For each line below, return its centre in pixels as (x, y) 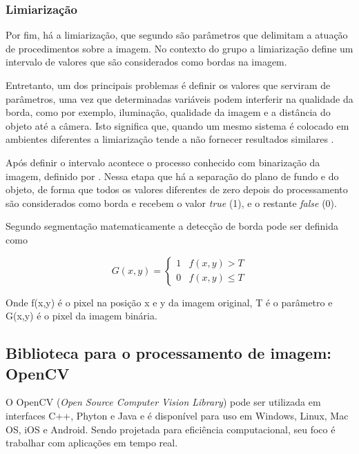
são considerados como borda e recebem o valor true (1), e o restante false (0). (171, 203)
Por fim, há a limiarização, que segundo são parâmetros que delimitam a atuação (177, 35)
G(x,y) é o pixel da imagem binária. (81, 316)
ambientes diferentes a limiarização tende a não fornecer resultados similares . (170, 139)
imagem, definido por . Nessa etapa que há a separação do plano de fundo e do (172, 176)
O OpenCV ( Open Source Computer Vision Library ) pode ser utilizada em (163, 402)
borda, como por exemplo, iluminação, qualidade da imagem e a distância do (168, 112)
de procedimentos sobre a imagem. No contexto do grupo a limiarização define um (179, 48)
